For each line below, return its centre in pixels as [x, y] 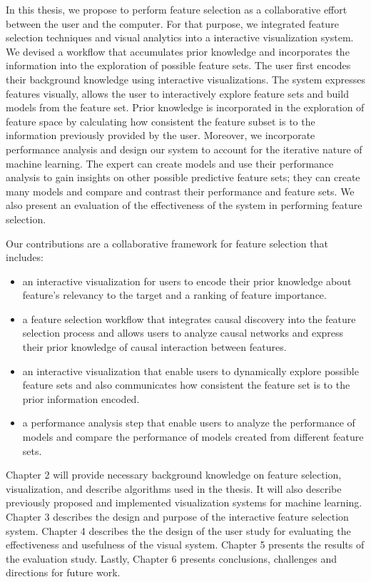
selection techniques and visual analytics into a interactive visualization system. [180, 37]
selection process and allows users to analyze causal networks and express [183, 333]
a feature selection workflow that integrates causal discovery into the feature [189, 318]
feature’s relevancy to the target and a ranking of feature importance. [174, 295]
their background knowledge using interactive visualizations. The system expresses [185, 79]
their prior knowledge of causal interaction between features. [154, 347]
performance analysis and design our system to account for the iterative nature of [184, 149]
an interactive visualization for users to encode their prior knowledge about [187, 281]
